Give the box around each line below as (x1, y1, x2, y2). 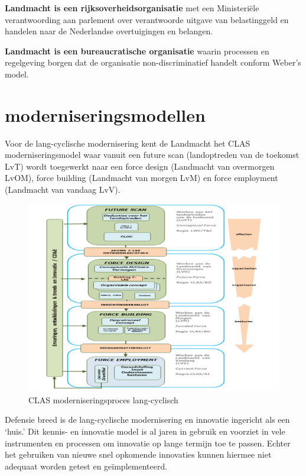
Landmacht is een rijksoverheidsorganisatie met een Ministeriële (5, 2, 259, 14)
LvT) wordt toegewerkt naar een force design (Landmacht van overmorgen (5, 160, 275, 172)
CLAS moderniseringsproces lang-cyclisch (28, 393, 178, 406)
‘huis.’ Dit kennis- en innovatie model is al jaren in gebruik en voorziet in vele (5, 425, 285, 438)
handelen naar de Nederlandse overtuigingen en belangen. (5, 25, 213, 37)
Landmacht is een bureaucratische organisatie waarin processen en (5, 44, 269, 57)
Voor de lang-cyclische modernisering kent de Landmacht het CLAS (5, 137, 250, 149)
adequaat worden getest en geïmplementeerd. (5, 459, 168, 472)
